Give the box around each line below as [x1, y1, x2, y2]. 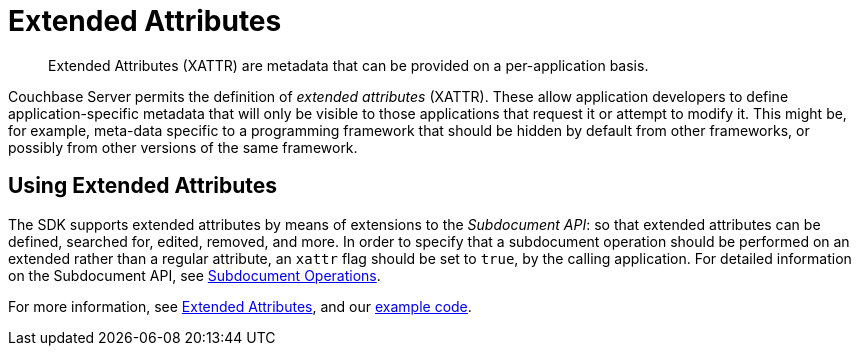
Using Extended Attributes [8, 173, 278, 199]
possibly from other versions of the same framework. [8, 138, 358, 156]
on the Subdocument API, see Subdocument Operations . [8, 266, 381, 284]
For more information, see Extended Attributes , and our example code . [8, 297, 472, 315]
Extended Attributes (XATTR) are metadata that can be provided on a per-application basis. [48, 56, 649, 74]
